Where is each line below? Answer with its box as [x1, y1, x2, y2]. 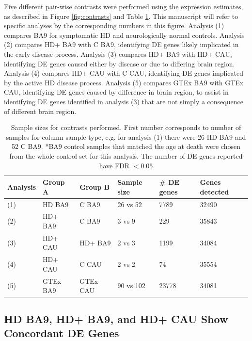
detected [200, 186, 229, 196]
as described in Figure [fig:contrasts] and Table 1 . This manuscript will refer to [4, 11, 238, 21]
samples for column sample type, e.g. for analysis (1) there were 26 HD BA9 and [6, 131, 246, 142]
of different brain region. [4, 106, 77, 116]
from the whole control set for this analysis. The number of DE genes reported [9, 150, 243, 161]
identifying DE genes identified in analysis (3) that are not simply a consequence [4, 96, 243, 106]
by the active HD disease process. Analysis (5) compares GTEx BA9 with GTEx [4, 77, 244, 87]
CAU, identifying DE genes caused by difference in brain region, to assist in [4, 87, 229, 97]
